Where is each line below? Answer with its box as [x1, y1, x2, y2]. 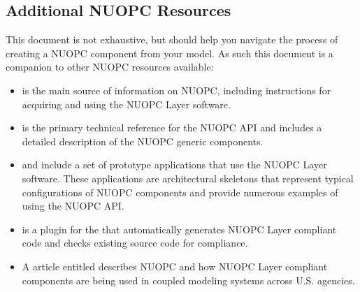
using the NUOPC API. [22, 198, 124, 213]
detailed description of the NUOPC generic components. [22, 133, 264, 148]
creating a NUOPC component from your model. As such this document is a [6, 45, 333, 60]
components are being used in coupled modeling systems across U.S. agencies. [22, 272, 355, 287]
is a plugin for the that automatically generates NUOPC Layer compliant [22, 221, 337, 236]
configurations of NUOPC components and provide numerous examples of [22, 184, 338, 199]
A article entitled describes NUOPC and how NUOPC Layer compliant [22, 258, 328, 273]
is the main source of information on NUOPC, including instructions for [22, 82, 331, 97]
